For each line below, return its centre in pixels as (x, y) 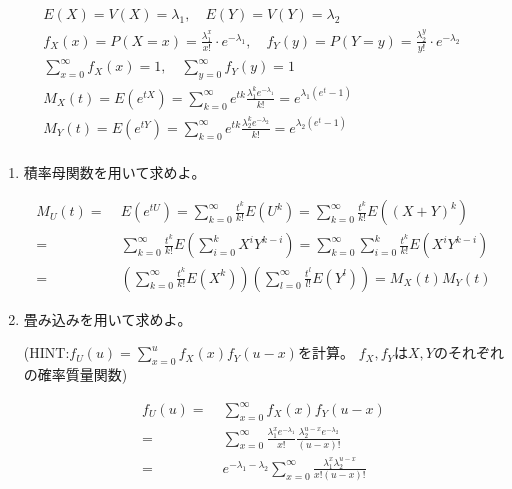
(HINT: (46, 352)
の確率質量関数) (75, 373)
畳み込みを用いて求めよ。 (107, 318)
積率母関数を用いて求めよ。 (114, 171)
